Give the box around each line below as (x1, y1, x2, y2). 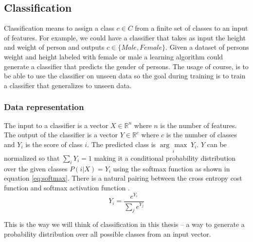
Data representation (4, 101, 84, 113)
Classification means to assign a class (4, 23, 114, 33)
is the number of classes (166, 130, 237, 140)
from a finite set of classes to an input (135, 23, 248, 33)
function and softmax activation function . (4, 182, 130, 192)
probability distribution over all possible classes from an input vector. (4, 229, 211, 239)
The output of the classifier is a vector (4, 130, 118, 140)
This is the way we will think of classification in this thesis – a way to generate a (4, 219, 245, 229)
